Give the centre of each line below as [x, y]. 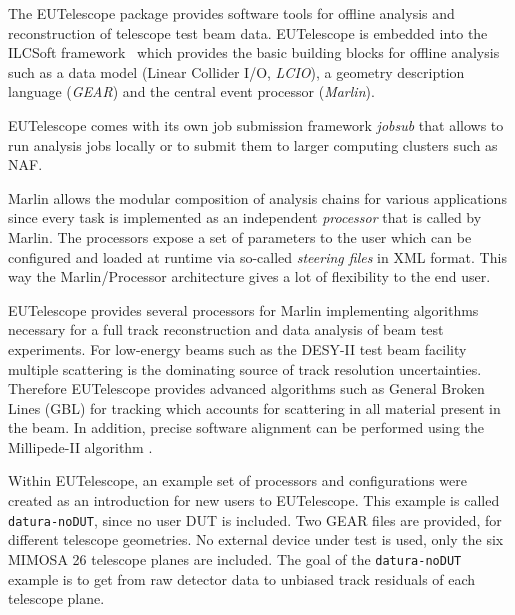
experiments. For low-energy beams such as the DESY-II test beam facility [237, 348]
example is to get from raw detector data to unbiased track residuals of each [242, 578]
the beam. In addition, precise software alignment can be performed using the [246, 427]
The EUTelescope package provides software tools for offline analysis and [231, 13]
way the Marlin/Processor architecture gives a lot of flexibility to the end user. [249, 276]
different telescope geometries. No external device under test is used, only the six [256, 539]
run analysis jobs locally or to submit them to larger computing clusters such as [253, 144]
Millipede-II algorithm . [80, 446]
